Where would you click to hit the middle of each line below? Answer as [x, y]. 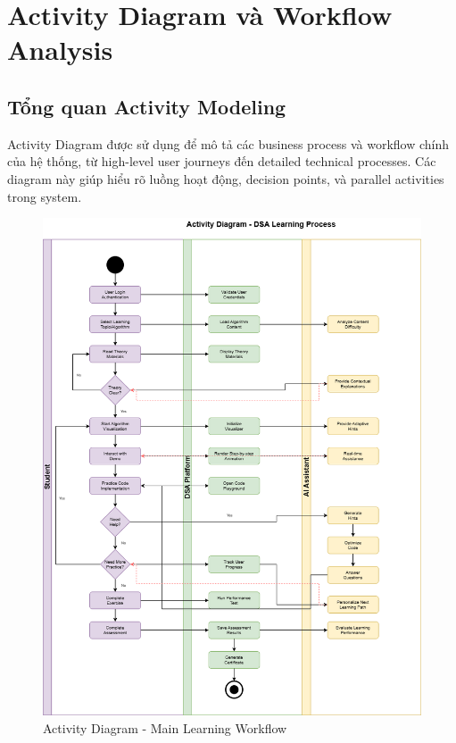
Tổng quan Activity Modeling [147, 106]
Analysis [60, 50]
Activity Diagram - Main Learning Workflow [165, 728]
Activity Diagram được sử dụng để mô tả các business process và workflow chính [228, 143]
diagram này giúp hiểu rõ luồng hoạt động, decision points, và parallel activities [226, 178]
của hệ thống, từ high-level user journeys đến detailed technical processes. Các [222, 161]
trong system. [45, 196]
